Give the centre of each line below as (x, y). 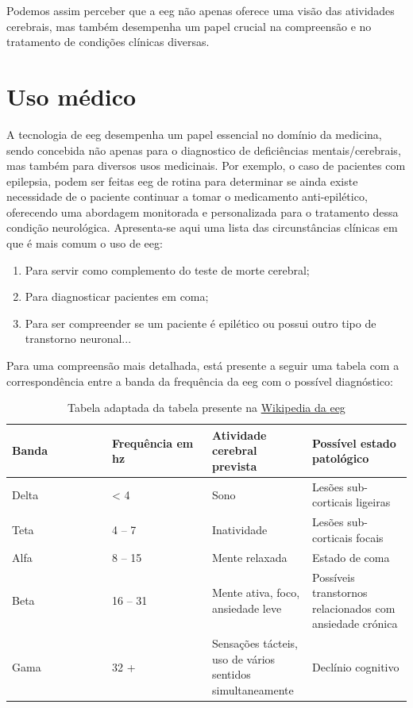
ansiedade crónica (355, 623)
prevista (235, 466)
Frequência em (153, 442)
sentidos (232, 674)
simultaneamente (253, 689)
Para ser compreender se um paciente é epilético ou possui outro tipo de (201, 323)
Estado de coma (351, 557)
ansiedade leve (247, 608)
